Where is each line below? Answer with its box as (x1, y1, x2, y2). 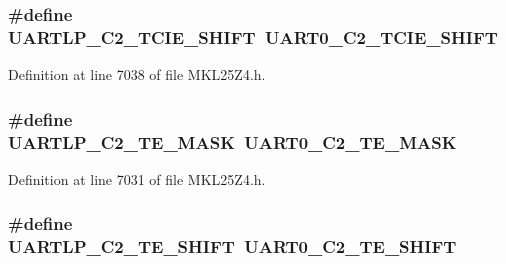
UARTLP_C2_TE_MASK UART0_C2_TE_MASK (8, 129, 457, 154)
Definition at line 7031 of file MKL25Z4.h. (8, 168, 266, 189)
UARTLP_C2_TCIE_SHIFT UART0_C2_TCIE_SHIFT (8, 24, 498, 49)
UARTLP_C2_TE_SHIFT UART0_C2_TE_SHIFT (8, 234, 457, 259)
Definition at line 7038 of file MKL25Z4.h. (8, 64, 266, 85)
